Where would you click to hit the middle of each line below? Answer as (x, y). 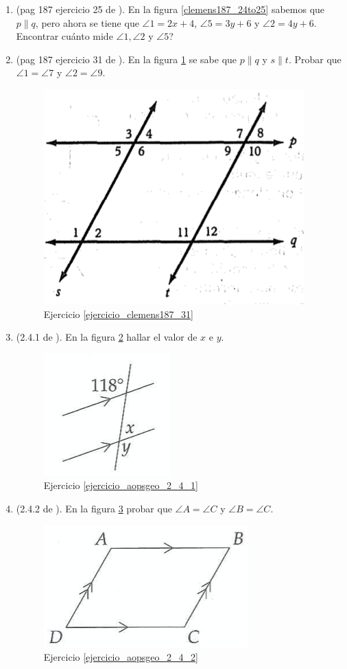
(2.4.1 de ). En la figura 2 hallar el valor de (107, 337)
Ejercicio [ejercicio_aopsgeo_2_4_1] (121, 485)
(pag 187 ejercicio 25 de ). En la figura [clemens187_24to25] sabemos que (170, 9)
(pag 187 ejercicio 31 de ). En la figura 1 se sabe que (127, 59)
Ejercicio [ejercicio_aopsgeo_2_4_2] (121, 657)
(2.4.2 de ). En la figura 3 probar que (94, 508)
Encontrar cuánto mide (64, 36)
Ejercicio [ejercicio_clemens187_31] (118, 314)
